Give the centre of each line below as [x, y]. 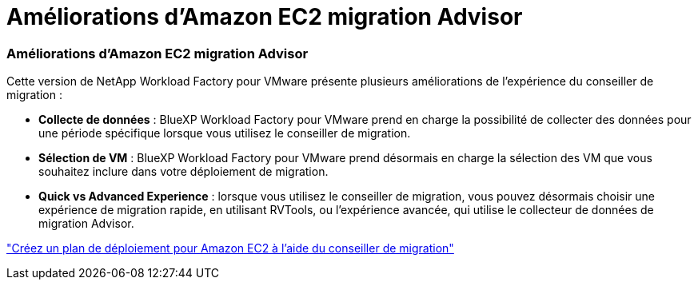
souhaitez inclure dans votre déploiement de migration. [183, 172]
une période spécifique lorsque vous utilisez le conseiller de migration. [225, 133]
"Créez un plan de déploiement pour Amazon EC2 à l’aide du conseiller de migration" [230, 248]
